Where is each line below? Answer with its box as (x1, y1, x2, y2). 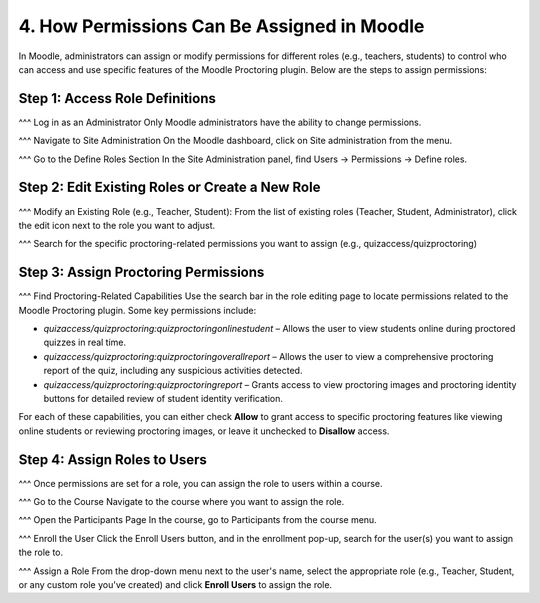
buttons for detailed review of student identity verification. (43, 392, 284, 404)
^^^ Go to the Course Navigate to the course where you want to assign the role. (18, 496, 345, 508)
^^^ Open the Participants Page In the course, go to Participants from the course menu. (18, 514, 377, 526)
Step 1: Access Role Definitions (18, 90, 217, 107)
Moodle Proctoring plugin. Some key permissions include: (18, 304, 257, 316)
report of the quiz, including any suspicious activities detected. (43, 365, 303, 377)
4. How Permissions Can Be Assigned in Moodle (18, 15, 425, 37)
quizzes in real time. (43, 336, 127, 349)
